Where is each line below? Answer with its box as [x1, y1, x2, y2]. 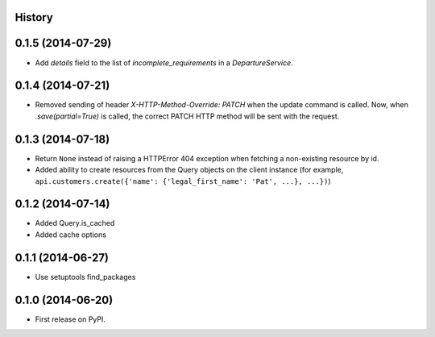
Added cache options [35, 230, 106, 239]
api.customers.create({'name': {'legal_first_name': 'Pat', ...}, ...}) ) [35, 176, 331, 185]
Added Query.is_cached [35, 218, 115, 228]
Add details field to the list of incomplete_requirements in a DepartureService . [35, 57, 293, 68]
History [14, 10, 54, 24]
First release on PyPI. [35, 314, 106, 324]
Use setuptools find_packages [35, 272, 136, 281]
